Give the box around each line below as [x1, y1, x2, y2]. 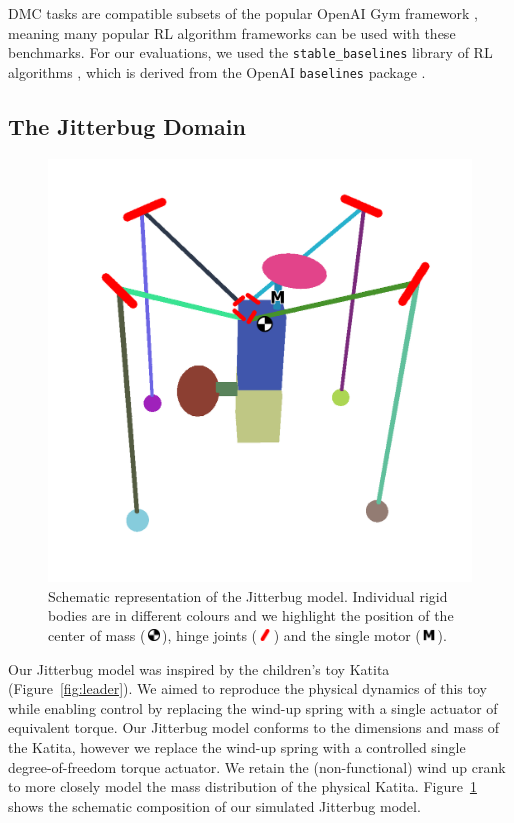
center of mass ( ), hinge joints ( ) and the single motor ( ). [48, 625, 447, 646]
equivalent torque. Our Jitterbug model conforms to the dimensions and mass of [8, 717, 500, 738]
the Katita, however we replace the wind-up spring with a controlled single [8, 737, 466, 758]
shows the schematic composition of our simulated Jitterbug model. [8, 795, 421, 816]
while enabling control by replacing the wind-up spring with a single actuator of [8, 697, 498, 718]
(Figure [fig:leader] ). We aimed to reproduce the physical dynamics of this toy [8, 678, 487, 699]
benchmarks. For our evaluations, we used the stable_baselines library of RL [8, 42, 493, 63]
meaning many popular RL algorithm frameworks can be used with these [8, 22, 456, 43]
